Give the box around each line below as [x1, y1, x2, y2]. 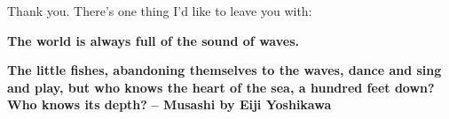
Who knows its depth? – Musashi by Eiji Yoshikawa [7, 95, 332, 114]
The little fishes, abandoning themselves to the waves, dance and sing [7, 61, 442, 79]
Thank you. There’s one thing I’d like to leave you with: [7, 2, 312, 19]
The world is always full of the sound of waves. [7, 31, 299, 49]
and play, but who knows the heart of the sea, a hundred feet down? [7, 78, 435, 96]
